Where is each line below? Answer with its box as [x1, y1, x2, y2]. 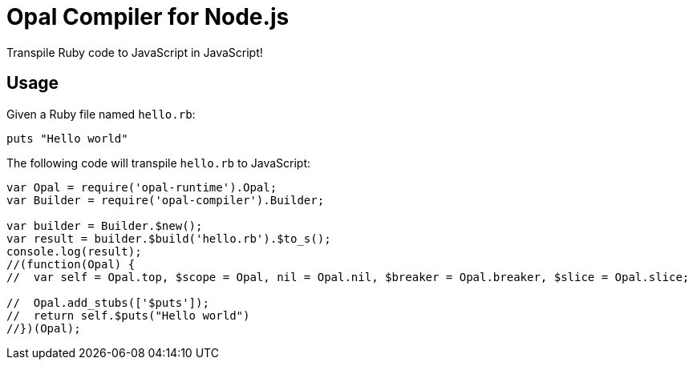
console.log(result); [6, 244, 142, 258]
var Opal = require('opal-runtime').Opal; [6, 180, 278, 194]
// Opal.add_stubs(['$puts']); [6, 296, 209, 309]
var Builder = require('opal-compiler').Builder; [6, 193, 325, 207]
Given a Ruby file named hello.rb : [6, 107, 196, 121]
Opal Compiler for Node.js [6, 3, 290, 30]
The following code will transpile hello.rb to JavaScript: [6, 155, 311, 170]
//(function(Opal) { [6, 257, 136, 271]
